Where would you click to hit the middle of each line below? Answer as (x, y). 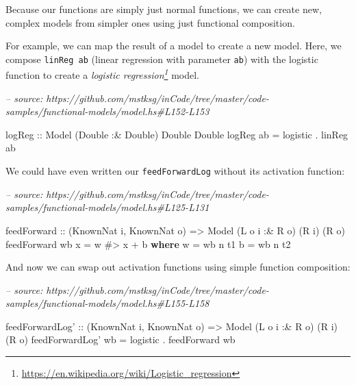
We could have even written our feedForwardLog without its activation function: (175, 171)
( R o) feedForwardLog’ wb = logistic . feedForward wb (120, 339)
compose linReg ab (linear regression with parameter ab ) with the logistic (162, 59)
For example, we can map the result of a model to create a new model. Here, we (174, 46)
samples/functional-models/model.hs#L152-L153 (107, 111)
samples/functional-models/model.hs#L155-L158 (107, 303)
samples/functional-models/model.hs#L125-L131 (107, 207)
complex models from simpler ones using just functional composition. (150, 22)
